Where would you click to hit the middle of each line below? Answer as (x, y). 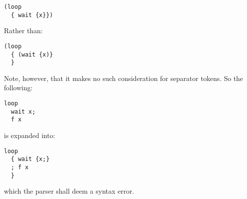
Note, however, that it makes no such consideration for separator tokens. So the (123, 78)
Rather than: (23, 30)
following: (18, 88)
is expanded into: (30, 135)
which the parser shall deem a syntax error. (69, 191)
